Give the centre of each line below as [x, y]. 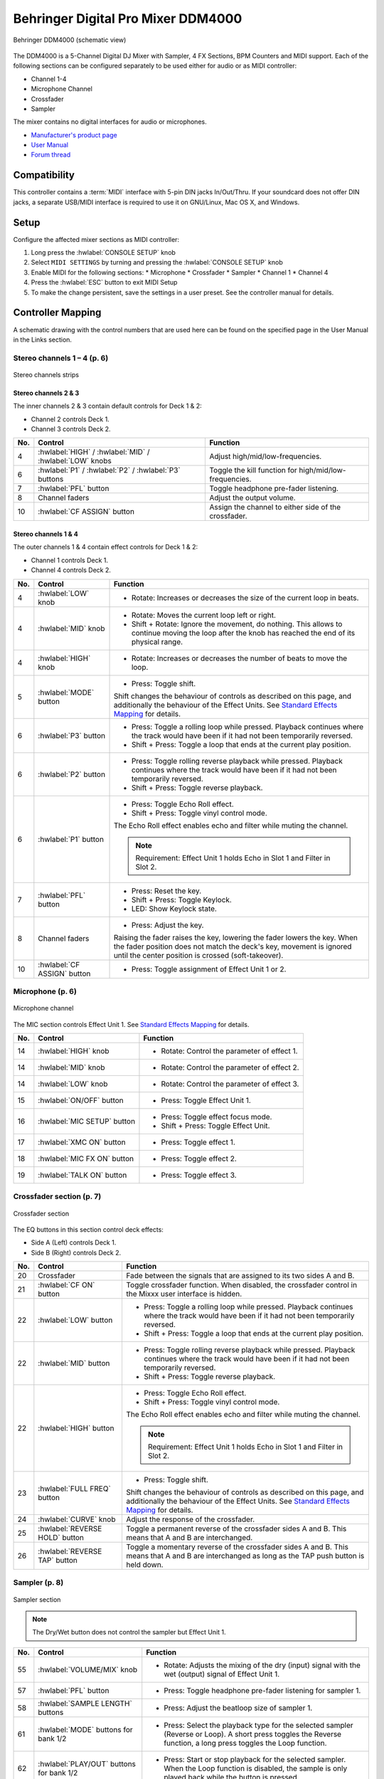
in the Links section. [43, 339]
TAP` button [58, 1561]
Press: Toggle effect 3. [199, 1175]
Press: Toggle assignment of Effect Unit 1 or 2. [209, 969]
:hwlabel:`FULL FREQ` [75, 1489]
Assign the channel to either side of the [275, 507]
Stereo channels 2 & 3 [46, 393]
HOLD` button [61, 1538]
